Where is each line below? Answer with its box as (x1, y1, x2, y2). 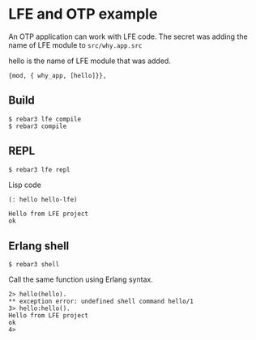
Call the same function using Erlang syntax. (8, 274, 154, 284)
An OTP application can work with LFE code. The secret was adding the (8, 32, 249, 41)
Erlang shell (8, 239, 70, 253)
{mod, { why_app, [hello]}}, (8, 71, 107, 79)
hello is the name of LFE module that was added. (8, 56, 172, 66)
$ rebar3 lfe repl (8, 165, 70, 174)
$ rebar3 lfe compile (8, 115, 82, 123)
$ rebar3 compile (8, 122, 67, 130)
